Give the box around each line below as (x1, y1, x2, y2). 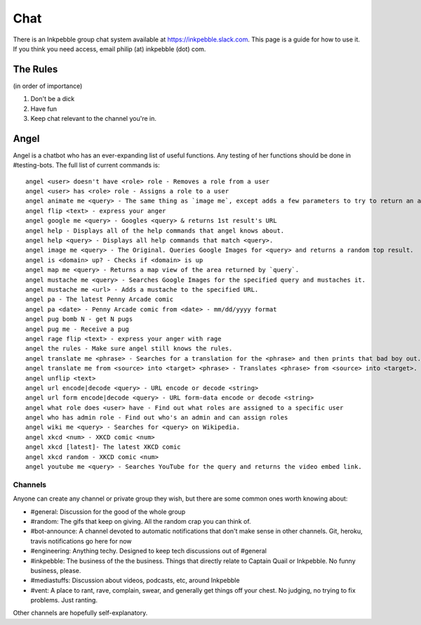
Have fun (30, 104, 58, 112)
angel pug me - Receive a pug (25, 325, 130, 333)
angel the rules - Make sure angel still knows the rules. (25, 344, 233, 353)
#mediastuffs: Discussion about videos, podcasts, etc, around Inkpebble (30, 576, 240, 585)
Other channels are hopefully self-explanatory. (13, 609, 148, 617)
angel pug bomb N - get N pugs (25, 315, 133, 323)
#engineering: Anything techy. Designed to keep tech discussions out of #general (30, 547, 267, 555)
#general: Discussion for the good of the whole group (30, 507, 186, 516)
